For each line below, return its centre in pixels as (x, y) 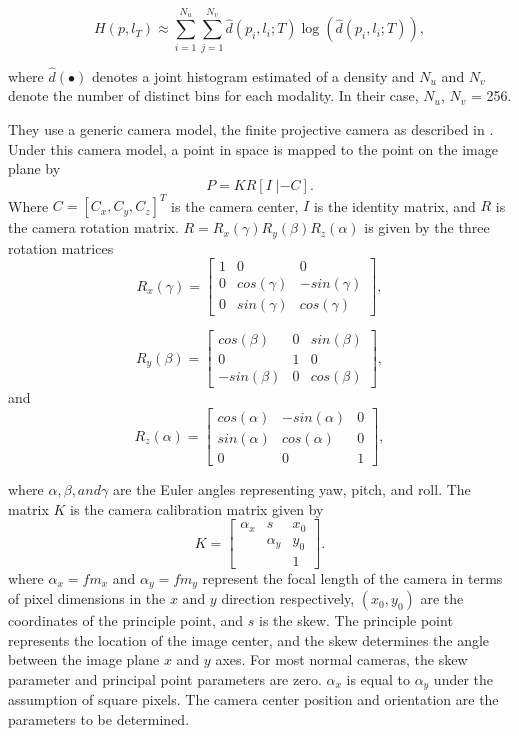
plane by (34, 168)
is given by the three (427, 227)
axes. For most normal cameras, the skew (341, 659)
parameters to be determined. (99, 718)
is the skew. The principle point (355, 620)
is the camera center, (235, 205)
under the (463, 678)
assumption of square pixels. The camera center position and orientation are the (253, 699)
